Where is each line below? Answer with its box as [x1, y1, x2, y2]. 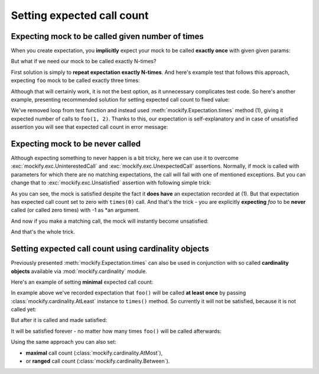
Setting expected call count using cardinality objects [11, 244, 210, 254]
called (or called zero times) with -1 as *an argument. [11, 207, 140, 214]
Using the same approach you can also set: [11, 339, 116, 346]
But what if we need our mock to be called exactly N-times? [11, 58, 157, 65]
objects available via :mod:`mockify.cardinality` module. [11, 268, 147, 275]
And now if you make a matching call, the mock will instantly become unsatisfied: [11, 217, 209, 225]
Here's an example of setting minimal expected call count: [11, 278, 154, 285]
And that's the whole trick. [11, 228, 75, 236]
